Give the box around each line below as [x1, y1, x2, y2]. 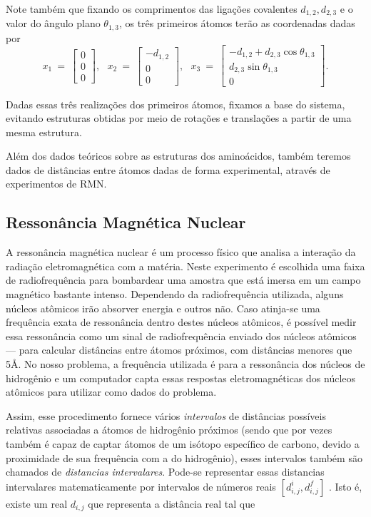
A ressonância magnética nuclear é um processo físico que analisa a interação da [6, 245, 356, 260]
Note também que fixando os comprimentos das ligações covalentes [6, 1, 298, 16]
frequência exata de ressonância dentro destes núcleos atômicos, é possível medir [6, 314, 357, 329]
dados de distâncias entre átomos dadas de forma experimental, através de [6, 162, 330, 177]
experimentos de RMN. [6, 176, 107, 191]
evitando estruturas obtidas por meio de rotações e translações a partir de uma [6, 111, 352, 126]
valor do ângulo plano [6, 16, 101, 31]
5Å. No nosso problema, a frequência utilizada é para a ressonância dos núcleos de [6, 357, 365, 372]
